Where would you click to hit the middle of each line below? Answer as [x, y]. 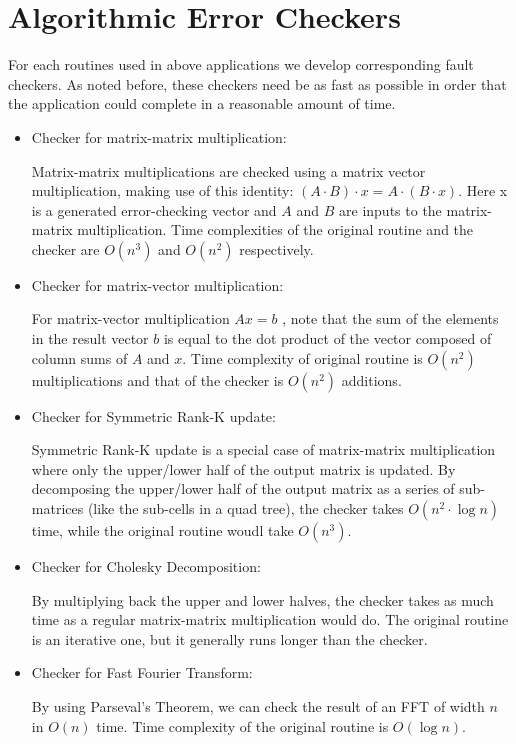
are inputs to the [390, 209]
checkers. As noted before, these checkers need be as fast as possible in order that [257, 83]
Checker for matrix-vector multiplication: [157, 284]
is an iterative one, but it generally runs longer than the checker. [229, 638]
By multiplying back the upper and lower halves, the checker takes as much [262, 599]
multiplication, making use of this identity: [162, 190]
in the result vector [90, 338]
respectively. [276, 248]
